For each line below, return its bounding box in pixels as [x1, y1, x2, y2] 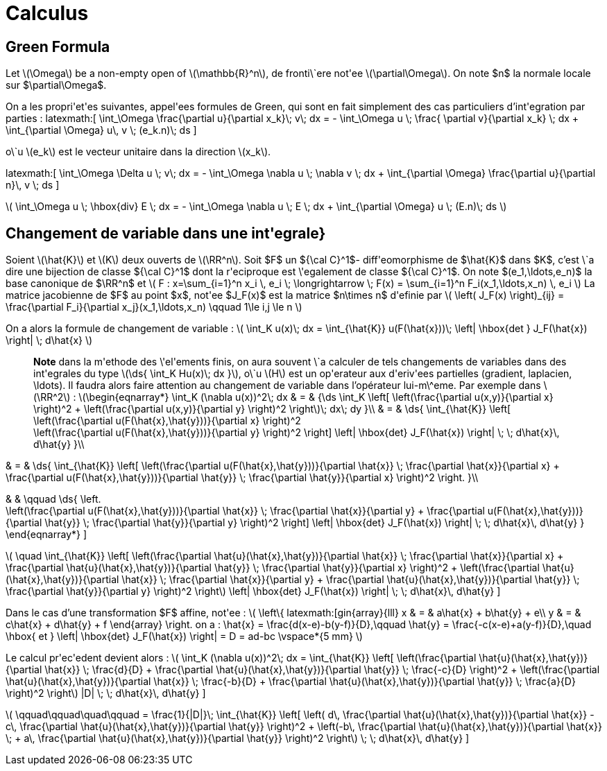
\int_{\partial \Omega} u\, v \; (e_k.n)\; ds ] [6, 124, 197, 137]
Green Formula [6, 37, 110, 55]
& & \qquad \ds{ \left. [6, 493, 101, 505]
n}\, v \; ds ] [6, 179, 60, 191]
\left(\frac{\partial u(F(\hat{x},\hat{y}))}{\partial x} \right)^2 [33, 415, 301, 427]
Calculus [6, 1, 89, 25]
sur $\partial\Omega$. [6, 79, 107, 92]
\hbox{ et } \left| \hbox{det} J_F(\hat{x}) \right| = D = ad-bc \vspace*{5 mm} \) [6, 630, 363, 643]
